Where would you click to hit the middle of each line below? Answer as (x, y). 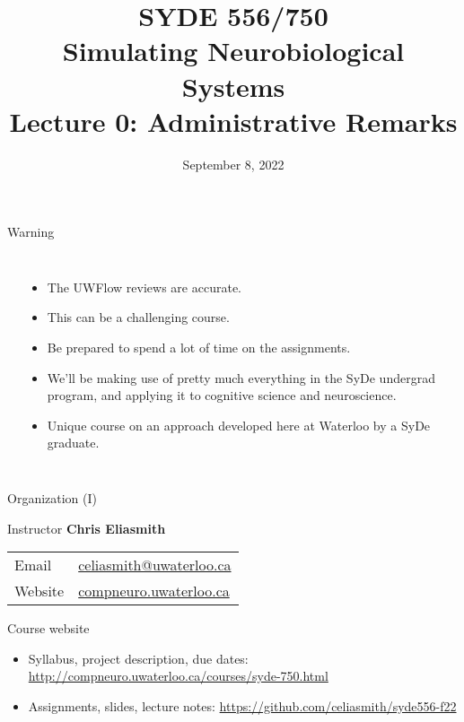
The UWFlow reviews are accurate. (144, 287)
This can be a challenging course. (138, 317)
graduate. (73, 443)
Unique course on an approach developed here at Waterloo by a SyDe (239, 425)
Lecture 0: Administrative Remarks (233, 121)
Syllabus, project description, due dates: (138, 658)
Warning (31, 232)
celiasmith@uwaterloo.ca (155, 565)
